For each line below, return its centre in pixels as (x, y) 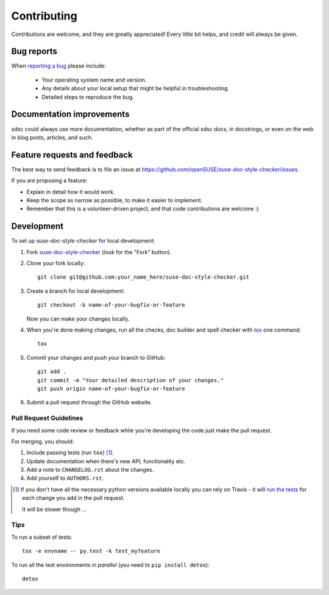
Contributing (44, 16)
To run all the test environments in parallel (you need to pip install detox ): (110, 565)
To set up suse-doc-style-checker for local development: (83, 241)
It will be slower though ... (54, 509)
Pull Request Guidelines (47, 418)
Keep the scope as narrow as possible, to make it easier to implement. (115, 200)
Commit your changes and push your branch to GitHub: (96, 357)
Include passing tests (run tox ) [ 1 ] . (70, 453)
